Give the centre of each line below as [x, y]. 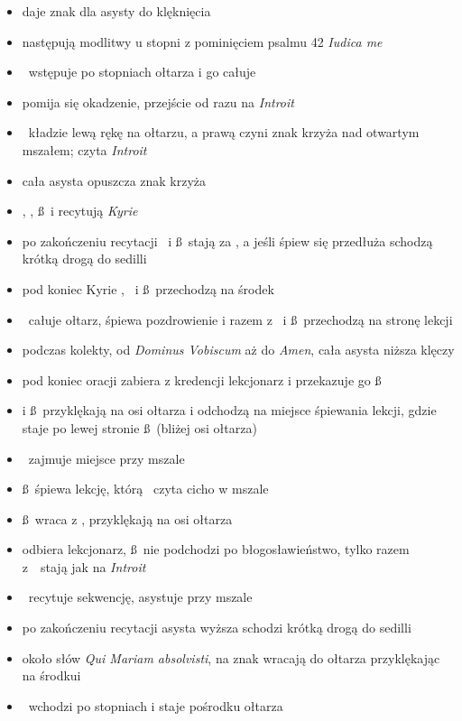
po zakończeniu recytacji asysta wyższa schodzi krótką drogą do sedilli [217, 628]
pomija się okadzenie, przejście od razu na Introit [158, 102]
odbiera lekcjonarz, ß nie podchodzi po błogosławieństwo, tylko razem [216, 549]
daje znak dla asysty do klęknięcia [116, 11]
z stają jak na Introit [84, 566]
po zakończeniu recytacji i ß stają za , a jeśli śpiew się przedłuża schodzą [227, 240]
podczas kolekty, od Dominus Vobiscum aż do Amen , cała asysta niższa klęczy [238, 350]
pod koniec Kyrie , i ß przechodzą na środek [148, 288]
